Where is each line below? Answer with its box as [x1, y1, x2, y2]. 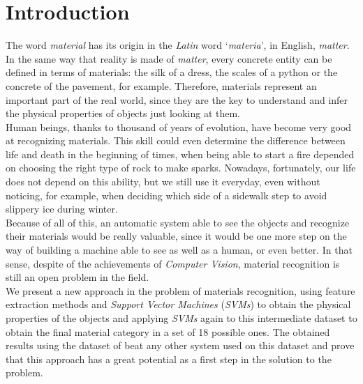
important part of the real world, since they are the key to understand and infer [6, 92, 348, 107]
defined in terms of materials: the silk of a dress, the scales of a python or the [6, 65, 338, 79]
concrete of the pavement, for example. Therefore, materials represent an [6, 78, 317, 93]
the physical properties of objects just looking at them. [6, 106, 241, 121]
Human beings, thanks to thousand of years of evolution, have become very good [6, 119, 352, 134]
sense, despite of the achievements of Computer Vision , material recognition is [6, 256, 340, 270]
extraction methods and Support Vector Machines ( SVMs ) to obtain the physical [6, 297, 351, 312]
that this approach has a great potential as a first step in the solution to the [6, 351, 332, 366]
